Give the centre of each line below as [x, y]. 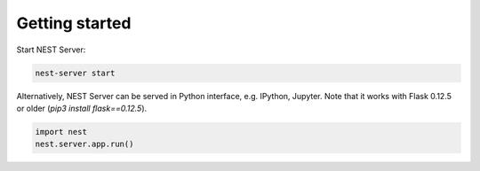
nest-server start [75, 73]
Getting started [74, 23]
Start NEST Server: [51, 50]
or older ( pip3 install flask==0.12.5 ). [82, 108]
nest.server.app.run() [84, 144]
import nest [61, 132]
